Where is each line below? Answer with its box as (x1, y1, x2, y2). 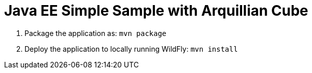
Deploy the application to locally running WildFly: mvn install (24, 44, 238, 53)
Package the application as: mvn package (24, 28, 167, 38)
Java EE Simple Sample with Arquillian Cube (4, 2, 308, 19)
